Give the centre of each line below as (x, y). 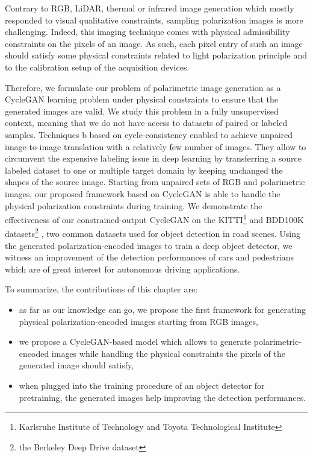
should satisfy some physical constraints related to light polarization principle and (156, 55)
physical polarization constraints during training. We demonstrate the (134, 205)
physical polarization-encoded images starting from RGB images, (138, 321)
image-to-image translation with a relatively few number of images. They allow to (156, 146)
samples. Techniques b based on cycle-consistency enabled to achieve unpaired (149, 134)
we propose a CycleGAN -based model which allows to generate (135, 342)
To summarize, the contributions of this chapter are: (101, 289)
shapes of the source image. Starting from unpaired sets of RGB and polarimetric (155, 182)
